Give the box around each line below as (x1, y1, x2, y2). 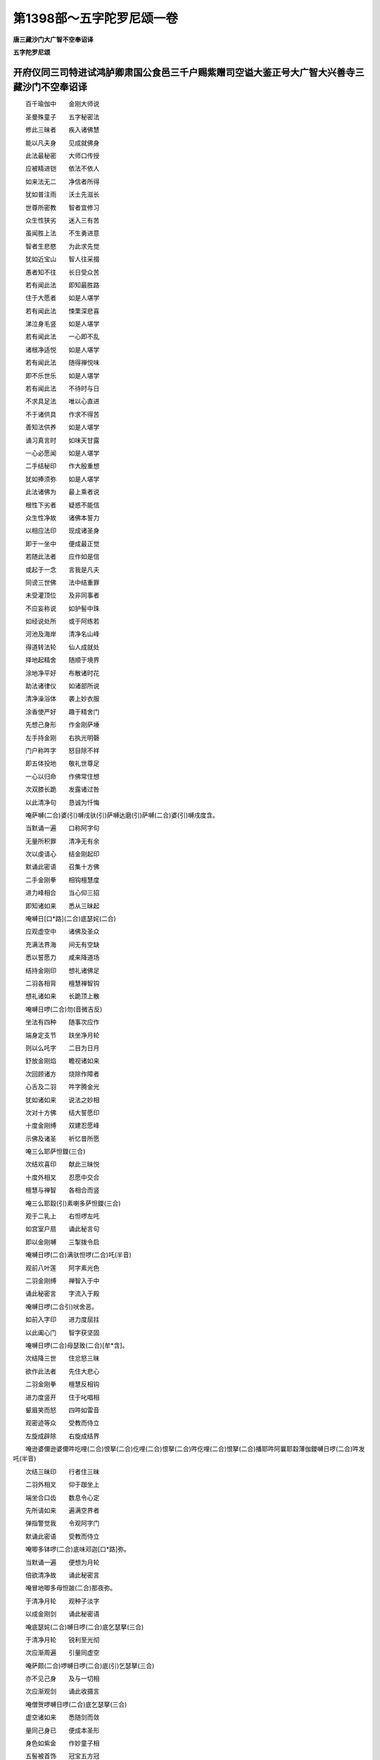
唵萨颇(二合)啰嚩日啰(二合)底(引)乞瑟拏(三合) (25, 1661, 155, 1670)
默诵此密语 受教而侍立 (25, 1532, 100, 1540)
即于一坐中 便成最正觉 (25, 539, 100, 548)
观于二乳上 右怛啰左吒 (25, 1212, 100, 1221)
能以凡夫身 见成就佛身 (25, 138, 100, 147)
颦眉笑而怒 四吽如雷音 (25, 1405, 100, 1414)
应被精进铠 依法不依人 (25, 164, 100, 172)
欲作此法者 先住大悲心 (25, 1366, 100, 1376)
